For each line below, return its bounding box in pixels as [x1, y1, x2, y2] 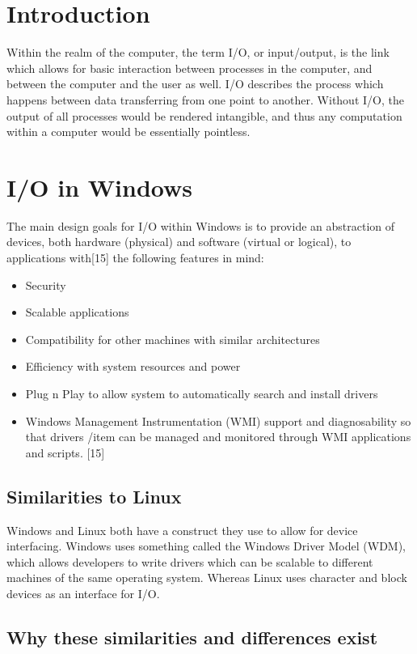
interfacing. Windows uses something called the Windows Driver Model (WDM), [6, 537, 406, 554]
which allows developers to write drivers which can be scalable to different [6, 553, 373, 570]
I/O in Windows [6, 170, 192, 203]
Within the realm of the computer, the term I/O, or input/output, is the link [6, 44, 390, 61]
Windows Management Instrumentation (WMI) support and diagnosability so [25, 412, 411, 429]
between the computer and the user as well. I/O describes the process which [6, 75, 384, 92]
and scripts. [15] [25, 444, 105, 461]
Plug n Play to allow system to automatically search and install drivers [25, 384, 378, 401]
